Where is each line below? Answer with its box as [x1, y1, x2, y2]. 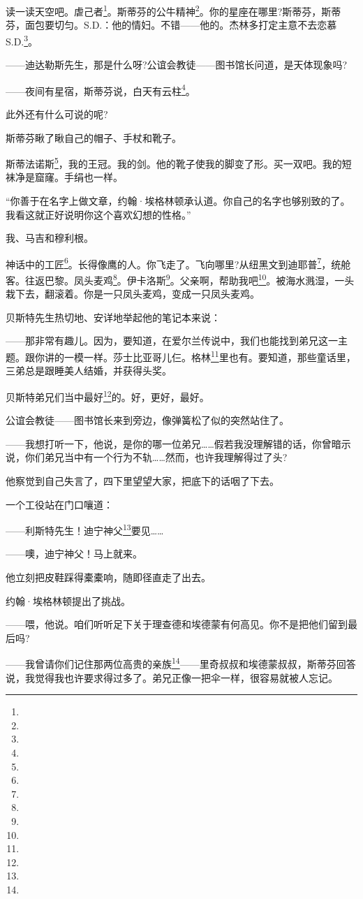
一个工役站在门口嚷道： [6, 497, 113, 511]
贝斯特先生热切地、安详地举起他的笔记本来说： [6, 309, 221, 324]
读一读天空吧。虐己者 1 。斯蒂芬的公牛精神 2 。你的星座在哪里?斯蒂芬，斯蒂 [6, 2, 341, 18]
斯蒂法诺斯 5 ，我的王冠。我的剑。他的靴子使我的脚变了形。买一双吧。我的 [6, 154, 342, 170]
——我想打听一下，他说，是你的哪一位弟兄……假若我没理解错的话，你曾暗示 [6, 436, 351, 451]
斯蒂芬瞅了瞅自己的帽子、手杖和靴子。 [6, 130, 181, 145]
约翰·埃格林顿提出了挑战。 [6, 593, 131, 608]
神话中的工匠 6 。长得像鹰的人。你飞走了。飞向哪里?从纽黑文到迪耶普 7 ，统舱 [6, 254, 351, 271]
